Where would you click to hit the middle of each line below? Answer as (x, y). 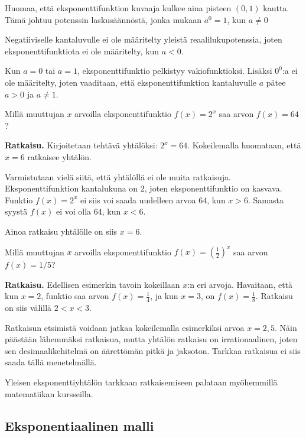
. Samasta (266, 199)
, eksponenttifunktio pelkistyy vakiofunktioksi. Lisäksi (175, 71)
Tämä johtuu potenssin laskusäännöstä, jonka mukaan (103, 19)
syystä (16, 211)
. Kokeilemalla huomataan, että (244, 145)
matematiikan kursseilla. (49, 393)
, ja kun (164, 296)
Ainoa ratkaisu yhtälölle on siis (61, 231)
